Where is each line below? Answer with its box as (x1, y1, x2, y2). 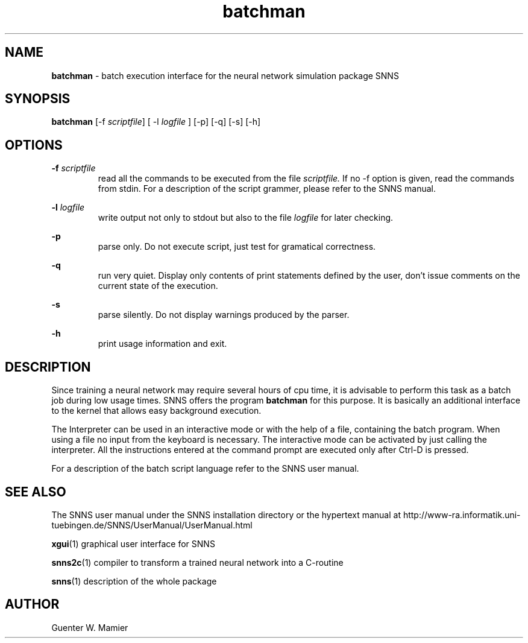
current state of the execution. (98, 280, 218, 291)
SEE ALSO (5, 484, 66, 499)
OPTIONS (5, 137, 63, 153)
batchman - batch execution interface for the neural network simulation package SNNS (51, 70, 399, 81)
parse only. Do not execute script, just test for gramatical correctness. (98, 241, 376, 252)
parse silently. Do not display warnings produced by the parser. (98, 309, 350, 320)
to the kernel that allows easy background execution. (51, 405, 262, 416)
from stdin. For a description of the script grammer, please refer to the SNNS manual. (98, 183, 436, 194)
